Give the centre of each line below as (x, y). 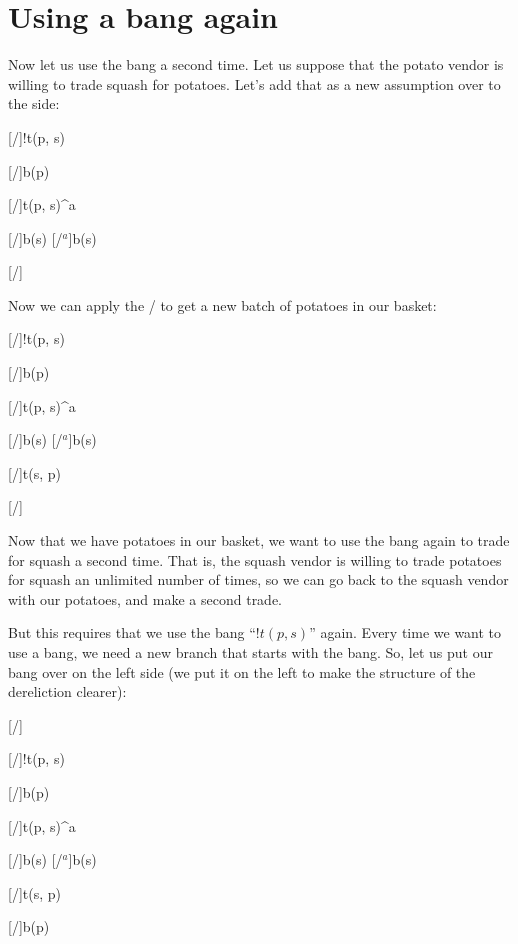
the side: (34, 103)
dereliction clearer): (67, 691)
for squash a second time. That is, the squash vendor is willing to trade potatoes (255, 559)
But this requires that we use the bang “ (132, 632)
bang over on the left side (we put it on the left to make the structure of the (242, 671)
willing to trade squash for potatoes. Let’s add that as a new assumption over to (254, 83)
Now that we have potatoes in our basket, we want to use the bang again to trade (259, 540)
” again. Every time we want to (405, 632)
